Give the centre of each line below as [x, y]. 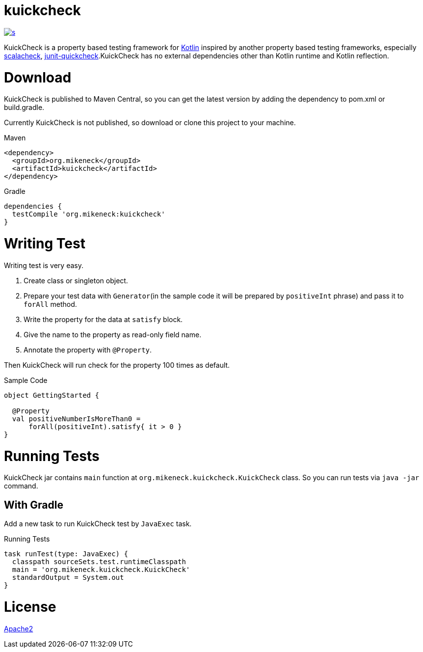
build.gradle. [24, 108]
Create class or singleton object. [76, 280]
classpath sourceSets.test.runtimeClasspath [99, 562]
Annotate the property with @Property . [88, 350]
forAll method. [50, 304]
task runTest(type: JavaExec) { [66, 554]
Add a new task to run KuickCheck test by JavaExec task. [98, 524]
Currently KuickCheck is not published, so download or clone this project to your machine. [150, 123]
